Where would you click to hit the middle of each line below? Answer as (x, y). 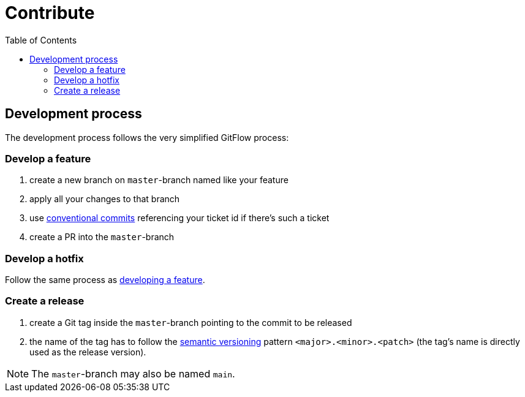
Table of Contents (41, 40)
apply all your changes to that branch (105, 199)
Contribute (50, 13)
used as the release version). (88, 352)
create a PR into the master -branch (102, 237)
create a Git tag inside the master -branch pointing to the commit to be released (191, 322)
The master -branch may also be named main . (133, 373)
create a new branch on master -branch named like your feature (159, 180)
